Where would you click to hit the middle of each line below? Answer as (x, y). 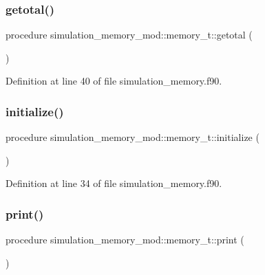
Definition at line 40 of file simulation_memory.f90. (114, 81)
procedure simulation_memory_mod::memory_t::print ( (125, 240)
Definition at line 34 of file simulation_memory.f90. (114, 183)
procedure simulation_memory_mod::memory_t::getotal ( (129, 35)
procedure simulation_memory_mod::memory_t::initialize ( (132, 137)
